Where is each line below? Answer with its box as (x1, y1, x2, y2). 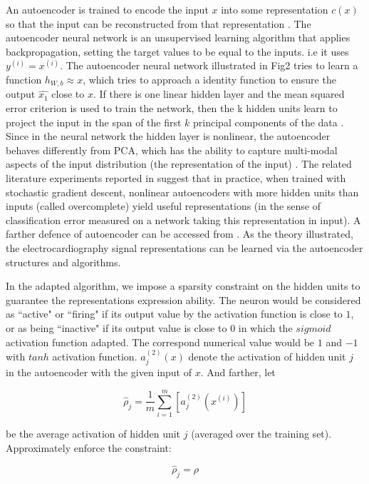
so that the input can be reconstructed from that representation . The (6, 16, 311, 31)
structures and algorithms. (6, 254, 121, 269)
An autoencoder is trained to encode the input (6, 2, 209, 16)
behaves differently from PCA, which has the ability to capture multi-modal (6, 142, 338, 157)
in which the (238, 320, 293, 335)
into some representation (221, 2, 328, 16)
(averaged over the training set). (191, 426, 332, 441)
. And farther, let (200, 365, 276, 380)
